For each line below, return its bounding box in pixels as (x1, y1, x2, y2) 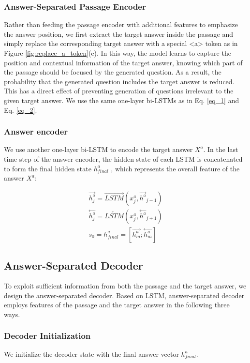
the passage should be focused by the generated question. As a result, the (4, 67, 221, 77)
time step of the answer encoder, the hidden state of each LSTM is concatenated (4, 153, 243, 164)
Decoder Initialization (4, 330, 91, 342)
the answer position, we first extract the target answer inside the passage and (4, 29, 233, 39)
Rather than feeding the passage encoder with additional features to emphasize (4, 19, 238, 30)
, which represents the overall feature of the (111, 163, 240, 173)
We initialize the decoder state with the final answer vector (4, 348, 179, 359)
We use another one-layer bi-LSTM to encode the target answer (4, 144, 193, 154)
